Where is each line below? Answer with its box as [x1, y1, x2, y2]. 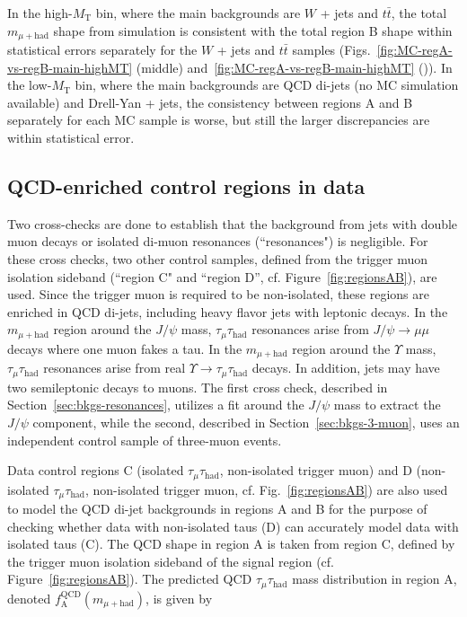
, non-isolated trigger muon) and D [219, 461, 412, 480]
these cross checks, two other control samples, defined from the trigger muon [7, 250, 428, 268]
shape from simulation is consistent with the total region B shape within [53, 21, 453, 40]
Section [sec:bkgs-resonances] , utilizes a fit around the [7, 395, 304, 414]
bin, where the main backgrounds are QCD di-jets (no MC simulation [75, 75, 459, 94]
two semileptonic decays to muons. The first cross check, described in [7, 377, 388, 396]
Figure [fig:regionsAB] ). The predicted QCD [7, 569, 252, 588]
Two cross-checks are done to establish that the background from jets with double [7, 214, 458, 233]
